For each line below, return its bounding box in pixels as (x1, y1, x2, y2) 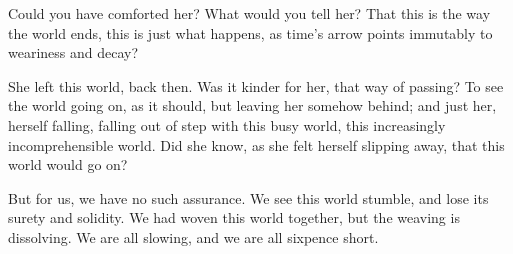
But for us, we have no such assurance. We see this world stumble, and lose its (8, 187, 489, 208)
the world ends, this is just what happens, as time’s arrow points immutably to (8, 22, 493, 43)
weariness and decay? (8, 42, 139, 63)
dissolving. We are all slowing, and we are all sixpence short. (8, 226, 379, 247)
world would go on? (8, 154, 128, 175)
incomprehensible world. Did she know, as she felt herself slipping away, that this (8, 134, 505, 155)
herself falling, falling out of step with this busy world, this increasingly (8, 114, 446, 135)
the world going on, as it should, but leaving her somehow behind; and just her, (8, 95, 497, 116)
